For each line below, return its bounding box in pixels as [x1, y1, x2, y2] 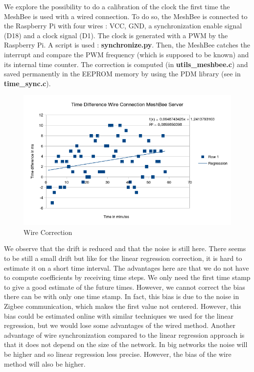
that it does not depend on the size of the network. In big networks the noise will [4, 339, 248, 349]
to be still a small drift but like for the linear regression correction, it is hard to [4, 253, 242, 263]
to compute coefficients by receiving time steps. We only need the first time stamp [4, 272, 251, 282]
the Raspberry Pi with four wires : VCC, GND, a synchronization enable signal [4, 21, 242, 31]
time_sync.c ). [4, 78, 51, 88]
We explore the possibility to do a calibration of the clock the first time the [4, 1, 230, 11]
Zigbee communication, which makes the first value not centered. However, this [4, 301, 241, 311]
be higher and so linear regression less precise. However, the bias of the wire [4, 349, 231, 359]
